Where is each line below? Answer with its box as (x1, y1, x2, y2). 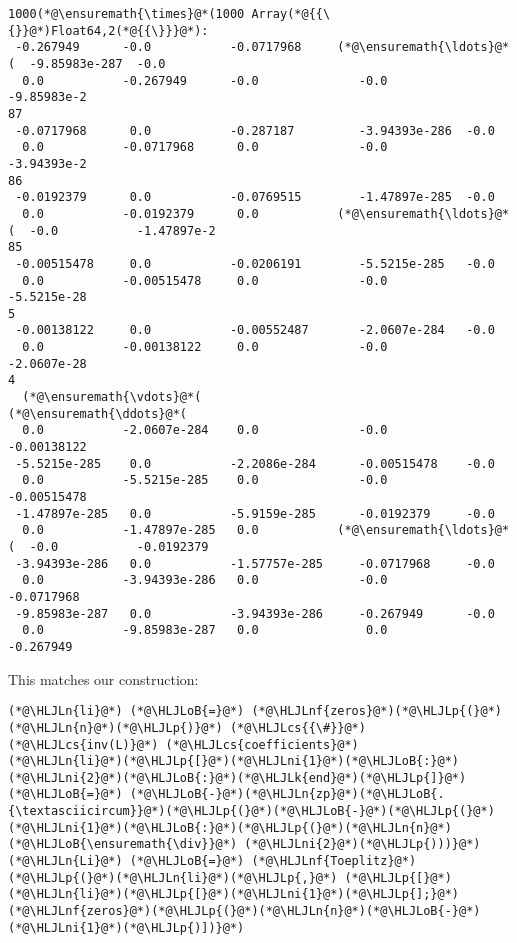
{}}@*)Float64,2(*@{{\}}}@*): (8, 23, 209, 38)
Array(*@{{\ (251, 7, 331, 21)
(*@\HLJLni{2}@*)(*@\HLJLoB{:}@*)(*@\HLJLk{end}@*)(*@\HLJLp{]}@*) (8, 770, 467, 785)
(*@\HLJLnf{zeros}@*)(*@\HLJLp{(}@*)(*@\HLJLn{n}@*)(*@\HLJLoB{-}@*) (8, 904, 481, 919)
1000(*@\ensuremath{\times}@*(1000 (8, 7, 245, 21)
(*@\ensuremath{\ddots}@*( (8, 406, 187, 421)
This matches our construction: (8, 668, 199, 689)
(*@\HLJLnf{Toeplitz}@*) (251, 854, 417, 869)
